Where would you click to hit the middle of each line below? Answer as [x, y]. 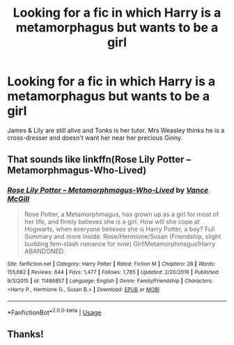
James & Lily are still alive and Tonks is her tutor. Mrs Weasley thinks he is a [116, 130]
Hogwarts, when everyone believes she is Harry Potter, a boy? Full [119, 229]
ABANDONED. [45, 251]
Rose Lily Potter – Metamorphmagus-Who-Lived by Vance [108, 191]
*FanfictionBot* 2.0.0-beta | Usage [54, 312]
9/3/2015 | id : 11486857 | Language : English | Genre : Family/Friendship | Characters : [110, 281]
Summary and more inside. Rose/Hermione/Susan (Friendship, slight [123, 236]
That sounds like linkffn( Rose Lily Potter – [99, 160]
